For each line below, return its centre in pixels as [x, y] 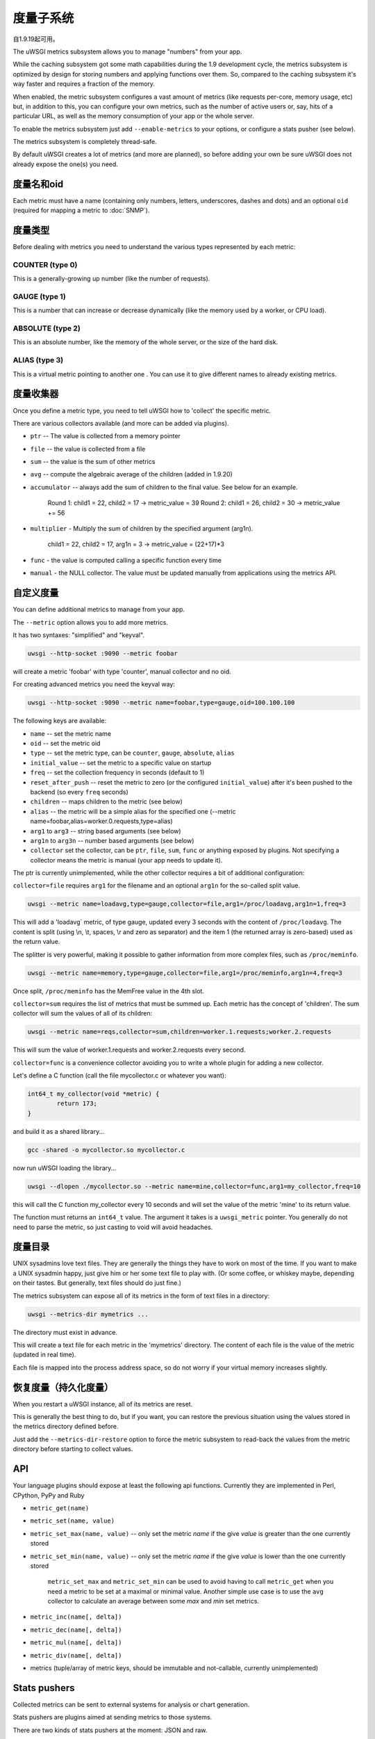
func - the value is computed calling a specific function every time [126, 560]
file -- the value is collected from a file [88, 449]
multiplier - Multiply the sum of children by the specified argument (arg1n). [142, 529]
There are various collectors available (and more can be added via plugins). [121, 423]
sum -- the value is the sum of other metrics [93, 462]
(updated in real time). [44, 1355]
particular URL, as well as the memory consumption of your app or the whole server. [133, 116]
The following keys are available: [60, 721]
